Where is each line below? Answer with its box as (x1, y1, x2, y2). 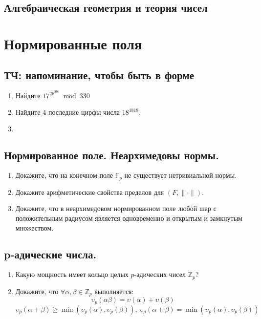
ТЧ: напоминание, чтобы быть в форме (4, 67, 195, 82)
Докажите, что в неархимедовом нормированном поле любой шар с (15, 203, 217, 213)
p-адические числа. (4, 246, 97, 261)
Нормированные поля (4, 33, 142, 53)
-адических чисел (134, 269, 186, 279)
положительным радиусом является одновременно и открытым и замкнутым (15, 213, 242, 223)
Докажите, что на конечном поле (15, 170, 113, 180)
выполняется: (94, 286, 134, 296)
